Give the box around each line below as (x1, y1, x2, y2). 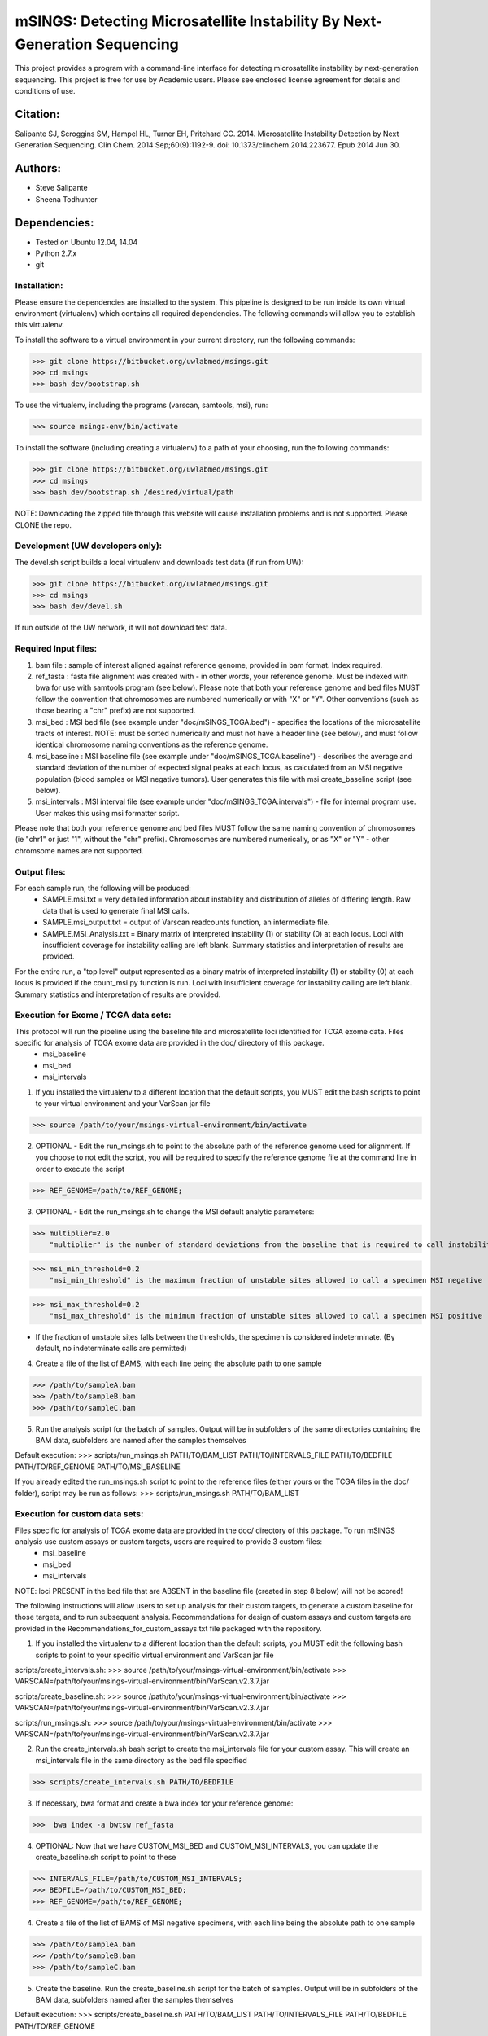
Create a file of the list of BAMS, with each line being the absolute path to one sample (35, 1358, 322, 1368)
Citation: (15, 107, 60, 121)
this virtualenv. (15, 320, 64, 330)
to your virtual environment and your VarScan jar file (35, 1099, 211, 1108)
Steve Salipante (35, 183, 89, 193)
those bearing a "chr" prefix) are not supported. (35, 705, 196, 716)
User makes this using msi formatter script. (35, 808, 181, 818)
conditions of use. (15, 86, 76, 96)
